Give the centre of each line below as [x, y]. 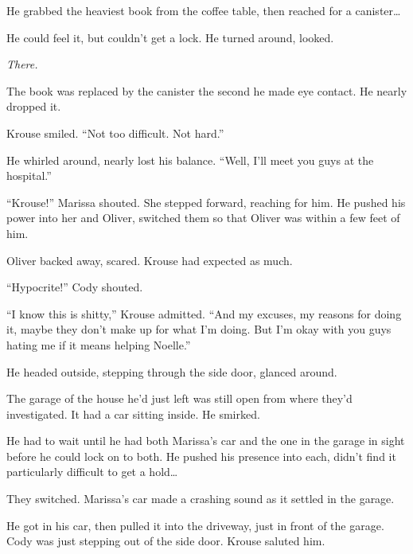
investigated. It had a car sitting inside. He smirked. [133, 414]
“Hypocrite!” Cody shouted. [75, 287]
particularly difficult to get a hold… [92, 472]
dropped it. [34, 106]
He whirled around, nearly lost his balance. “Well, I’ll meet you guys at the [190, 160]
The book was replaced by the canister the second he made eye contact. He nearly [207, 90]
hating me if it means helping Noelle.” [99, 344]
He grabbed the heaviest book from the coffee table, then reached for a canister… [204, 10]
